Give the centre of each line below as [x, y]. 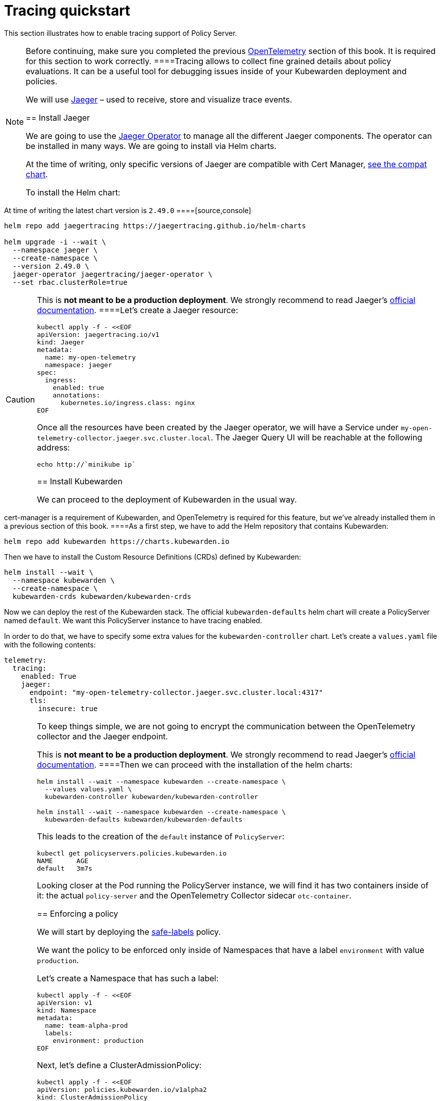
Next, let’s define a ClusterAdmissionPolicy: [119, 1065]
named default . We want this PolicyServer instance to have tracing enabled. [133, 620]
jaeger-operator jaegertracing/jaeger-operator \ [113, 274]
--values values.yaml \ [88, 789]
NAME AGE [63, 861]
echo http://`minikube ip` [86, 464]
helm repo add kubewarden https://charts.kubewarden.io [117, 541]
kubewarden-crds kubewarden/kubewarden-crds [102, 596]
